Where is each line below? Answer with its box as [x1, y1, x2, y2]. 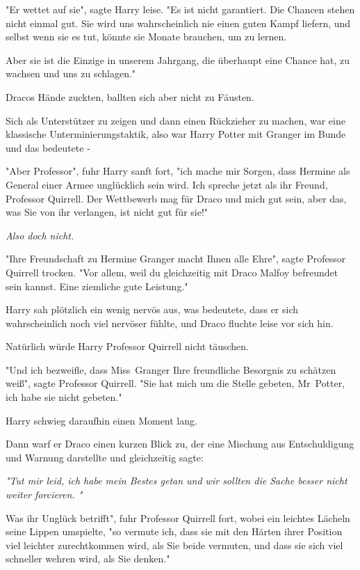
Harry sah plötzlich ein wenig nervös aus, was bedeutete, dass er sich [6, 302, 299, 317]
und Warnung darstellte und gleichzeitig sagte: [6, 450, 204, 464]
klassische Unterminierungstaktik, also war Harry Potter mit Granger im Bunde [6, 127, 346, 141]
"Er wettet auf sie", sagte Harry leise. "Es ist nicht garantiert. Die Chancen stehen [6, 2, 355, 16]
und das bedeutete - [6, 140, 90, 155]
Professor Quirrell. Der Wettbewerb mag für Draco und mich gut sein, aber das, [6, 191, 347, 205]
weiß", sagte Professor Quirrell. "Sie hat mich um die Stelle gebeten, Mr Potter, [6, 376, 345, 390]
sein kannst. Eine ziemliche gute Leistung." [6, 278, 188, 293]
